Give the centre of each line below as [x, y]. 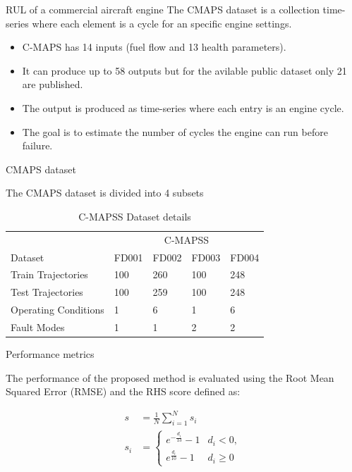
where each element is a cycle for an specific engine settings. [162, 23]
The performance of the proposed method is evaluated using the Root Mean [170, 377]
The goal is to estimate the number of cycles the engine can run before [175, 131]
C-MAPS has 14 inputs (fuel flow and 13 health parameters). [154, 47]
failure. [37, 145]
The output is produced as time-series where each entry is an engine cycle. [183, 107]
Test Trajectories [47, 292]
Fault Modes [38, 327]
